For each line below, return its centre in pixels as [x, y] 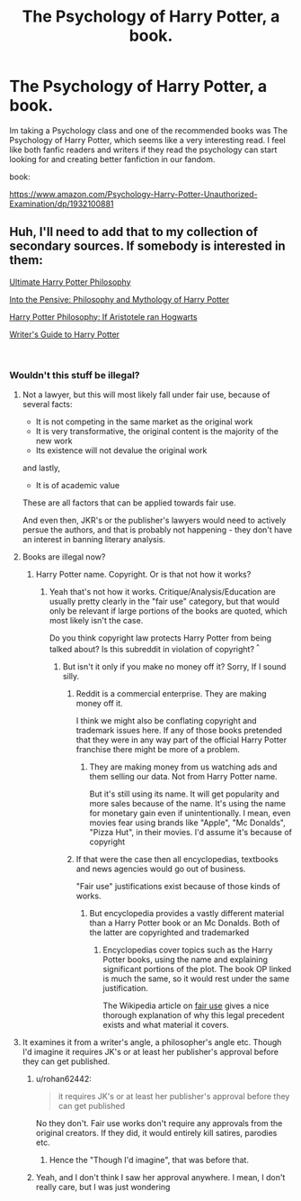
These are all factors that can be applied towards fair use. [129, 503]
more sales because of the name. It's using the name [187, 803]
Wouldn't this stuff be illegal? [75, 375]
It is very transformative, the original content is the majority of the [157, 432]
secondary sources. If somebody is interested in [147, 246]
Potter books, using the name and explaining [185, 959]
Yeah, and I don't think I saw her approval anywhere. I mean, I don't [160, 1177]
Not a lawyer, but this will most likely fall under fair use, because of [146, 395]
